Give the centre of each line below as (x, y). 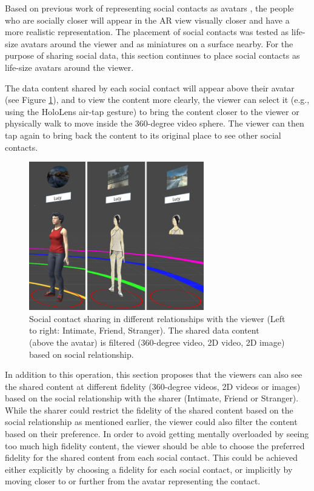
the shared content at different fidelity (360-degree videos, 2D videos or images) (153, 386)
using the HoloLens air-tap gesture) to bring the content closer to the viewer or (152, 111)
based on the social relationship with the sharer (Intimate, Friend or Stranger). (152, 398)
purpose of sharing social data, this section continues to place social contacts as (152, 55)
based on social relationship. (82, 354)
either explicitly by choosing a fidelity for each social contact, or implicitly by (149, 469)
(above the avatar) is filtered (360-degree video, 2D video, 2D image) (157, 342)
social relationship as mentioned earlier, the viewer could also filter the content (151, 422)
